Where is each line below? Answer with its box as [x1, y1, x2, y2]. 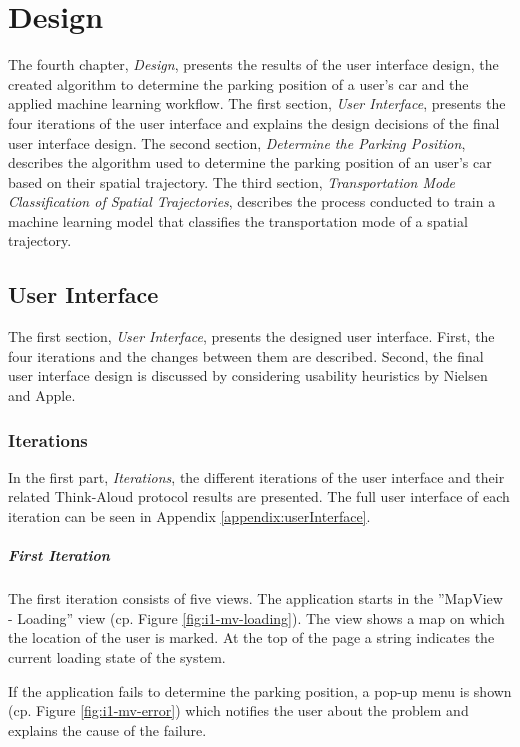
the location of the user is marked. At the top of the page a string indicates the [8, 627, 495, 648]
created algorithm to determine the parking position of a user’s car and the [8, 73, 469, 94]
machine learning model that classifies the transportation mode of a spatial [8, 210, 468, 231]
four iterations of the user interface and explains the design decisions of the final [8, 112, 500, 133]
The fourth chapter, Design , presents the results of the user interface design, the [8, 54, 499, 75]
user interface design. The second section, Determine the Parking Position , [8, 132, 466, 153]
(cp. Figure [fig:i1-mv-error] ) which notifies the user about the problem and [8, 700, 469, 721]
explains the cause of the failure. [8, 719, 207, 740]
